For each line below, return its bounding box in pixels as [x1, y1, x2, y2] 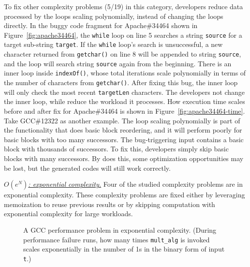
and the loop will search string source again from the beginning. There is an [4, 58, 232, 68]
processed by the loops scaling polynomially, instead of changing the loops [4, 11, 223, 21]
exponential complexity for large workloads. [4, 208, 133, 219]
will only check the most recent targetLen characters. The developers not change [4, 87, 245, 97]
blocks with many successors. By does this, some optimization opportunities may [4, 153, 244, 163]
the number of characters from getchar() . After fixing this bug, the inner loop [4, 77, 238, 88]
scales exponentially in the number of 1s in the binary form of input [23, 244, 225, 254]
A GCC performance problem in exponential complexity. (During [23, 224, 217, 235]
